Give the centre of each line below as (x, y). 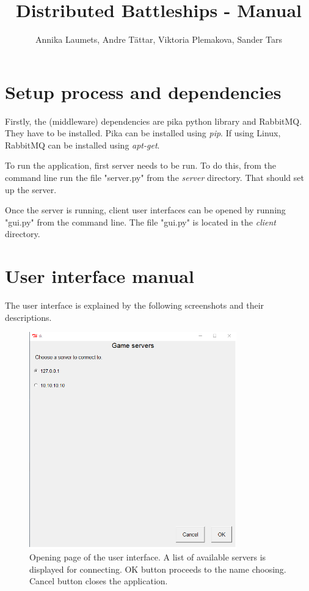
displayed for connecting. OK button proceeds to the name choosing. (158, 569)
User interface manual (100, 276)
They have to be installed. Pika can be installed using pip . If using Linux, (143, 133)
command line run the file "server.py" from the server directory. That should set (154, 178)
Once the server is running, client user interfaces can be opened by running (145, 210)
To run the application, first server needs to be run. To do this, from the (140, 165)
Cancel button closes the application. (99, 581)
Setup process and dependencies (143, 91)
